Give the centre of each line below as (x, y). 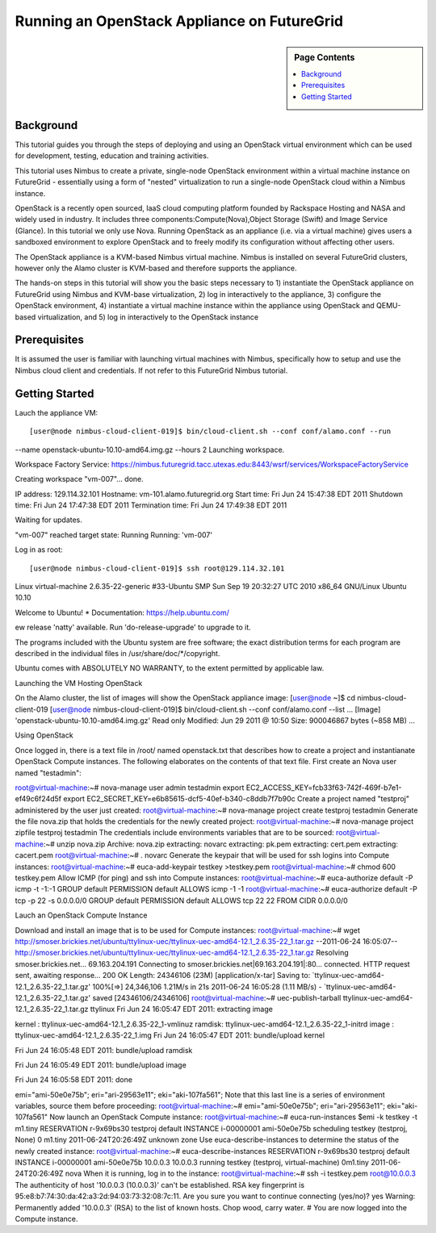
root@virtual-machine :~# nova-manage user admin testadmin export (130, 788)
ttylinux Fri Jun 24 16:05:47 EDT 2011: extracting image (182, 1009)
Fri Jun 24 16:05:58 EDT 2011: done (74, 1080)
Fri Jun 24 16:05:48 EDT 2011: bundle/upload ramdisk (104, 1050)
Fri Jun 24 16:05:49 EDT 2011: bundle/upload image (101, 1064)
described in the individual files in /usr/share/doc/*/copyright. (117, 653)
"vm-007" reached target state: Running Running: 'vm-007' (114, 535)
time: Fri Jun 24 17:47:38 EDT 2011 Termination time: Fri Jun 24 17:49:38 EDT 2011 (151, 505)
